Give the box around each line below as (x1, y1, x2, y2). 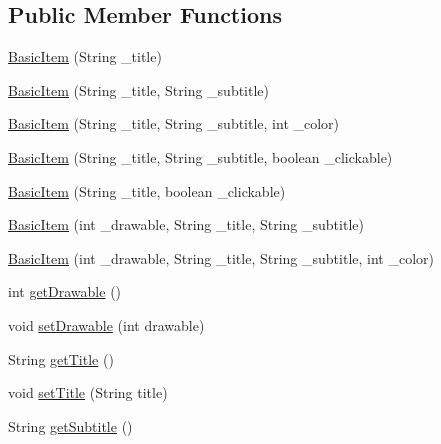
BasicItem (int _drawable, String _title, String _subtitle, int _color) (8, 247, 434, 268)
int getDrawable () (8, 281, 122, 302)
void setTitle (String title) (8, 382, 168, 403)
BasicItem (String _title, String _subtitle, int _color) (8, 113, 340, 134)
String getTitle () (8, 348, 114, 369)
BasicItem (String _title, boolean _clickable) (8, 180, 286, 201)
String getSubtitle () (8, 415, 133, 436)
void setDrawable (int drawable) (8, 314, 205, 335)
